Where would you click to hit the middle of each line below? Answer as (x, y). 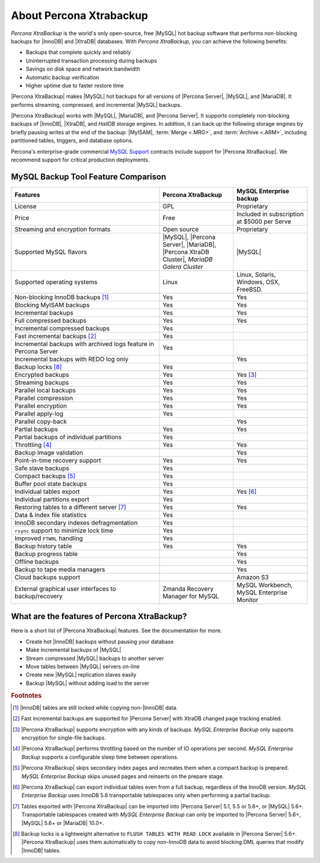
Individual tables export (47, 491)
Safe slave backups (42, 468)
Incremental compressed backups (62, 328)
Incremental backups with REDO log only (71, 359)
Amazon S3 (252, 577)
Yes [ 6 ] (247, 491)
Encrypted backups (42, 375)
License (25, 206)
